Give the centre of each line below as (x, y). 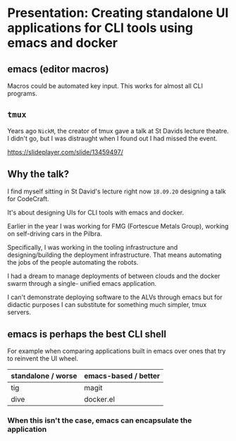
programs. (22, 93)
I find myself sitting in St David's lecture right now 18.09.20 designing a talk (117, 191)
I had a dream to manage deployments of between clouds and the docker (114, 276)
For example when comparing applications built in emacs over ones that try (117, 351)
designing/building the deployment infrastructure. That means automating (114, 255)
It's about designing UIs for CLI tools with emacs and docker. (96, 212)
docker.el (99, 399)
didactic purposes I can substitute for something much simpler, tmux (107, 304)
